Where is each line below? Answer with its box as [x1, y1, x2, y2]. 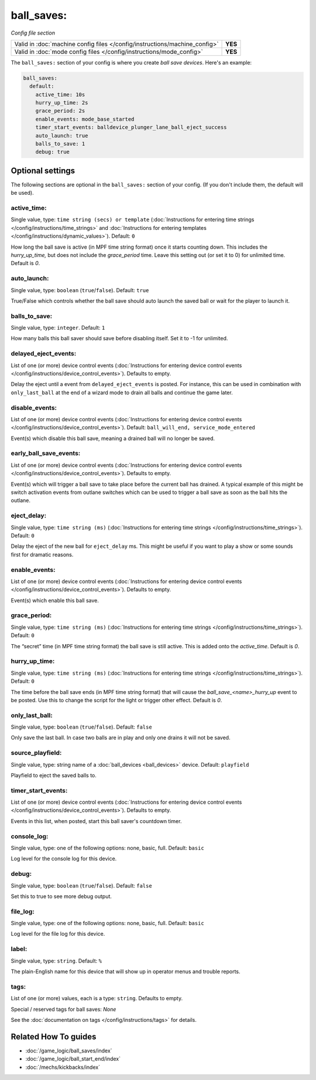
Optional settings [11, 165, 75, 175]
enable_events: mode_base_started [35, 116, 135, 123]
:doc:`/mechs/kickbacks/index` [25, 1064, 101, 1071]
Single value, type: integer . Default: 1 [11, 324, 105, 331]
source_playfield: [11, 749, 62, 757]
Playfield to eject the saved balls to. [11, 771, 97, 778]
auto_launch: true [35, 132, 88, 139]
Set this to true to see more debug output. [11, 892, 112, 900]
